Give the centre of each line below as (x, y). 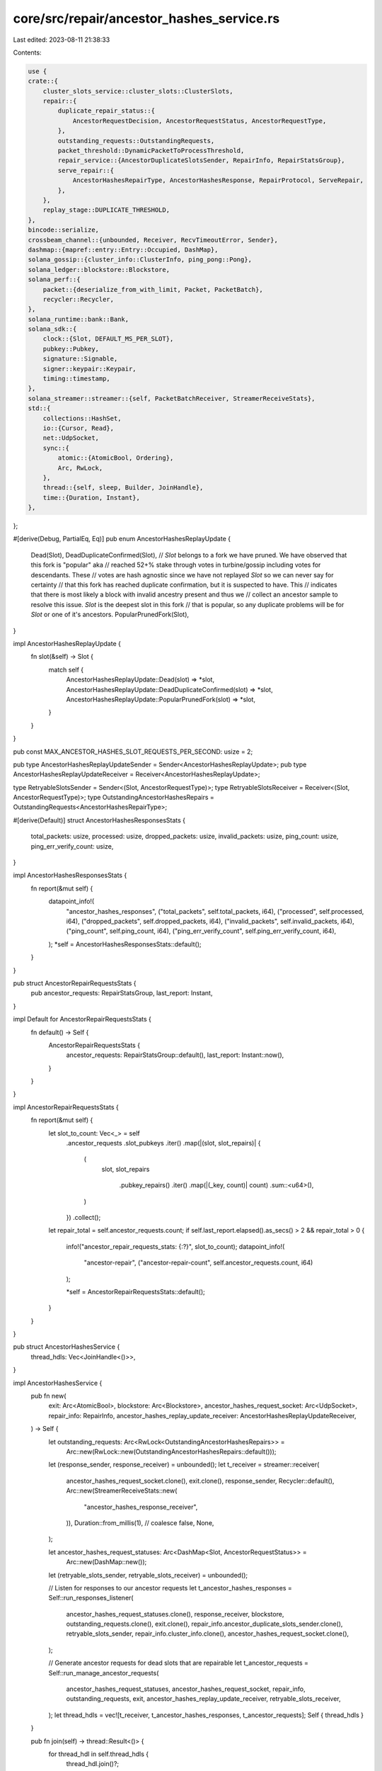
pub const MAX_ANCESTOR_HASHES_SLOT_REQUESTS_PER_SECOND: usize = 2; (133, 752)
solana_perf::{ (54, 279)
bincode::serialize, (63, 230)
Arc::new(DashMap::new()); (106, 1562)
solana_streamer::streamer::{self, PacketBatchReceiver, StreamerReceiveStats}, (172, 398)
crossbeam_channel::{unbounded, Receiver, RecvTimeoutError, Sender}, (153, 240)
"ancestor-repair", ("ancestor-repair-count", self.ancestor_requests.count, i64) (198, 1263)
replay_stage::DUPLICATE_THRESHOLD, (106, 210)
